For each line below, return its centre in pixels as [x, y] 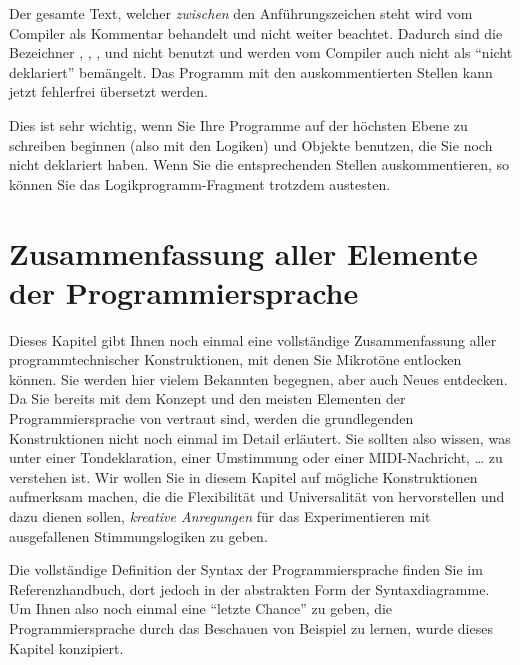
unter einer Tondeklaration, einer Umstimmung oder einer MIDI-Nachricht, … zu [256, 457]
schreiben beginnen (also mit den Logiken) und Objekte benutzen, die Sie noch [251, 144]
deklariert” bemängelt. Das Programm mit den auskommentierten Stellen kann [251, 71]
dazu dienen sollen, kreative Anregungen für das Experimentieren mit [220, 516]
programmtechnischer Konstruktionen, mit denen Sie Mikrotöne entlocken [235, 359]
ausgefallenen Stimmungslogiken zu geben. [138, 535]
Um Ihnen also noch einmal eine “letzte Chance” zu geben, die [201, 608]
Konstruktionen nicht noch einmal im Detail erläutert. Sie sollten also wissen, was [260, 437]
